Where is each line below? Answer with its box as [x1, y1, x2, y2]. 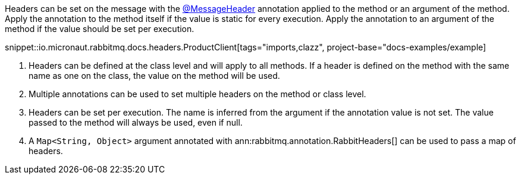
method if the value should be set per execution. [5, 24, 194, 34]
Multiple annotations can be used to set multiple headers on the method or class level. [29, 89, 366, 99]
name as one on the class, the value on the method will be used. [29, 71, 280, 81]
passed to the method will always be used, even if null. [29, 117, 243, 127]
